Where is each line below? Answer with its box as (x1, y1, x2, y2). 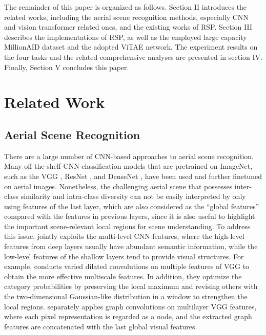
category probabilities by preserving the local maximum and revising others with (4, 281, 258, 292)
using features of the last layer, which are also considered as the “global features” (4, 200, 259, 211)
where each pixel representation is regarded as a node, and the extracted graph (4, 311, 252, 322)
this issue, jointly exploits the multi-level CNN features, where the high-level (4, 231, 244, 241)
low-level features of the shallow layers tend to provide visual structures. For (4, 251, 244, 261)
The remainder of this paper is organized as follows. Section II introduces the (4, 2, 247, 12)
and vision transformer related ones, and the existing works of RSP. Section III (4, 21, 252, 32)
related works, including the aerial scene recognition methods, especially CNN (4, 11, 249, 22)
